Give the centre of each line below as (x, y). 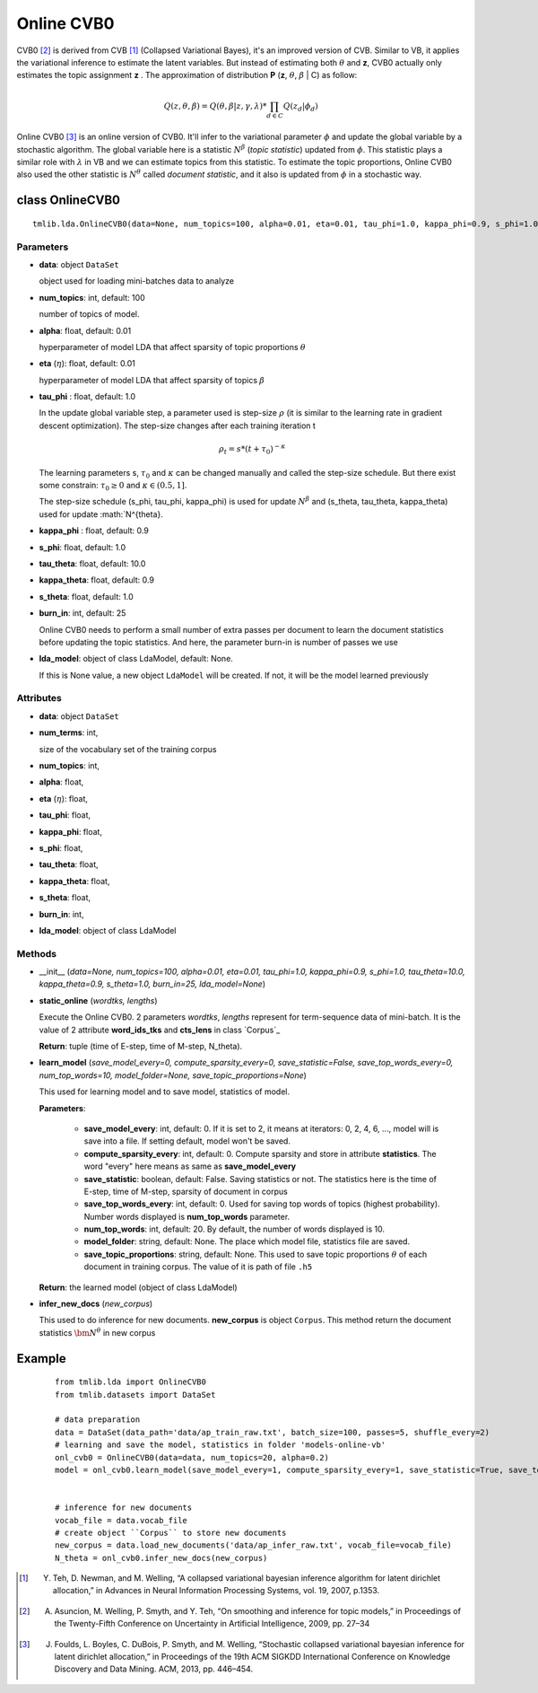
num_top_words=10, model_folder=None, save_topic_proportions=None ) (173, 1075)
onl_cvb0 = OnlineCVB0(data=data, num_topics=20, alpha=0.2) (192, 1457)
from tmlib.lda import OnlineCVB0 (130, 1382)
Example (41, 1359)
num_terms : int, (69, 732)
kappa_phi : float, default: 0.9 (94, 531)
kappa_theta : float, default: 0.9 (96, 580)
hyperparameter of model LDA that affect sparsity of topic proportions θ (173, 346)
